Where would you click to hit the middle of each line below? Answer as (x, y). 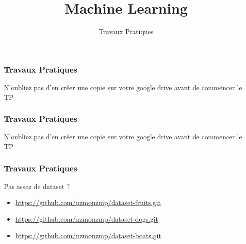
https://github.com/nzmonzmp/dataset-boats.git (88, 235)
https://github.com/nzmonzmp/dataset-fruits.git (88, 202)
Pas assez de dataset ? (37, 186)
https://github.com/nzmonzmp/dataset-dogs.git (87, 219)
